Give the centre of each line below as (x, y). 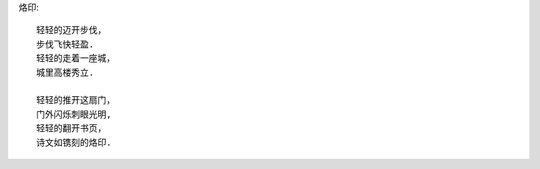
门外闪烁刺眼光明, (74, 114)
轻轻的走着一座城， (75, 58)
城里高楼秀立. (65, 72)
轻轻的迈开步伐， (71, 30)
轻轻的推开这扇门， (75, 100)
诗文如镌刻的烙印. (74, 142)
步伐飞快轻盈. (65, 44)
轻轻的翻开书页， (71, 128)
